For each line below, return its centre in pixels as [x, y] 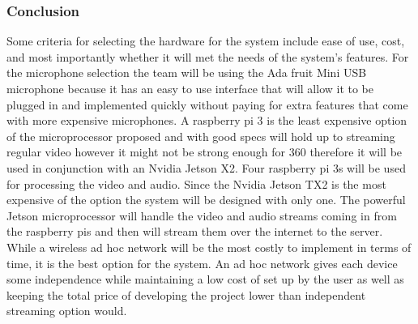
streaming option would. [67, 311]
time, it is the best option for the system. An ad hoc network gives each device [202, 263]
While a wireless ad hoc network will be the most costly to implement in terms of [209, 247]
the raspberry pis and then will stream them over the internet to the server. [195, 231]
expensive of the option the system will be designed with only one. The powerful [206, 200]
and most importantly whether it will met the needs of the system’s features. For [208, 56]
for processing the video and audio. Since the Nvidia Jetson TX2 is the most [196, 183]
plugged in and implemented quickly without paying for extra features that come [207, 104]
